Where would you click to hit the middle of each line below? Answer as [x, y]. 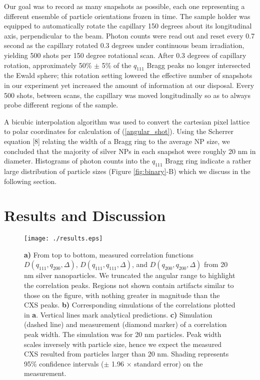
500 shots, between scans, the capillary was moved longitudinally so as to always [127, 95]
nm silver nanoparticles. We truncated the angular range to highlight [130, 275]
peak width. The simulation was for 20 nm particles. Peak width [123, 334]
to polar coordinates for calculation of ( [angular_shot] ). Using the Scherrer [119, 131]
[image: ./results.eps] [63, 239]
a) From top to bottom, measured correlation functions [109, 254]
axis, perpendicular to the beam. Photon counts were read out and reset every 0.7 [129, 35]
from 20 [216, 264]
